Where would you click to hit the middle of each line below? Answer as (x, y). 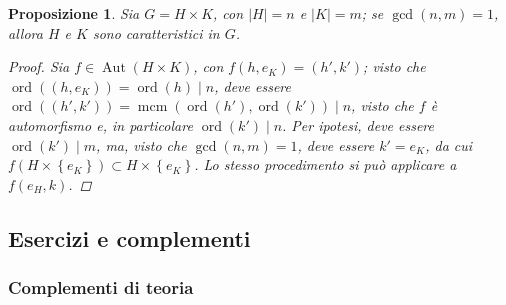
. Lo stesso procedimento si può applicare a (325, 164)
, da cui (449, 144)
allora (25, 32)
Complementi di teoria (101, 287)
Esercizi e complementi (129, 237)
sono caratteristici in (156, 32)
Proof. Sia (39, 66)
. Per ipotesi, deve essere (358, 124)
